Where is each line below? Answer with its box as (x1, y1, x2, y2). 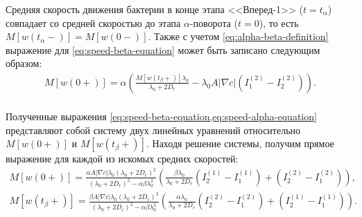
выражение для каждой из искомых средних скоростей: (6, 151, 239, 166)
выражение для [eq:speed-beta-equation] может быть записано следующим (6, 42, 320, 57)
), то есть (259, 15, 299, 30)
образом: (6, 56, 42, 70)
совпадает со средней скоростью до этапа (6, 15, 181, 30)
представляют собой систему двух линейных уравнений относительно (6, 122, 301, 137)
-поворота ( (189, 15, 239, 30)
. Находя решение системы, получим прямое (146, 136, 334, 151)
